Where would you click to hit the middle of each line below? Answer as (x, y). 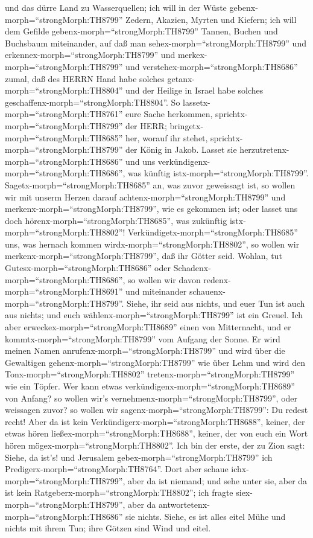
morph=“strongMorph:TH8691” (64, 291)
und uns (141, 161)
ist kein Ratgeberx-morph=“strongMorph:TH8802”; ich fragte (119, 492)
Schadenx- (192, 268)
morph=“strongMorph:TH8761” (64, 114)
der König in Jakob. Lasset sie (181, 149)
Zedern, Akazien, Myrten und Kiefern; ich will (211, 19)
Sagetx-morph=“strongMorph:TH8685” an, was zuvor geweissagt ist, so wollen (150, 184)
